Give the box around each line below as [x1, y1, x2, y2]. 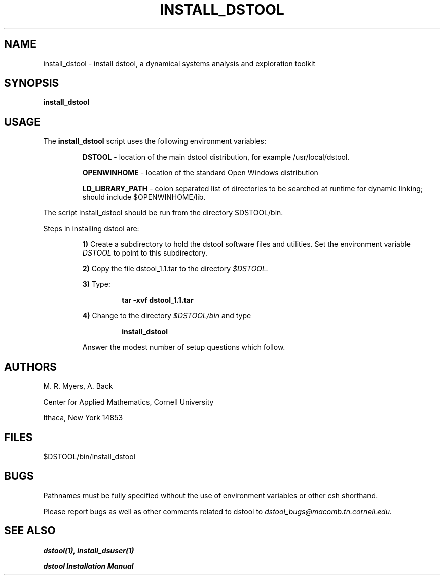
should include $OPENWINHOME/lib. [82, 193, 206, 202]
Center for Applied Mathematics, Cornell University [43, 397, 214, 407]
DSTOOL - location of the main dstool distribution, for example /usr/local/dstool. [82, 153, 350, 162]
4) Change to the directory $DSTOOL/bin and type [82, 311, 251, 320]
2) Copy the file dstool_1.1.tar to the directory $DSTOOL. [82, 264, 268, 273]
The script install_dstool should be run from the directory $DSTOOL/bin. [43, 208, 283, 218]
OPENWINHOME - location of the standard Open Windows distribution [82, 168, 318, 177]
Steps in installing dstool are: [43, 224, 139, 233]
